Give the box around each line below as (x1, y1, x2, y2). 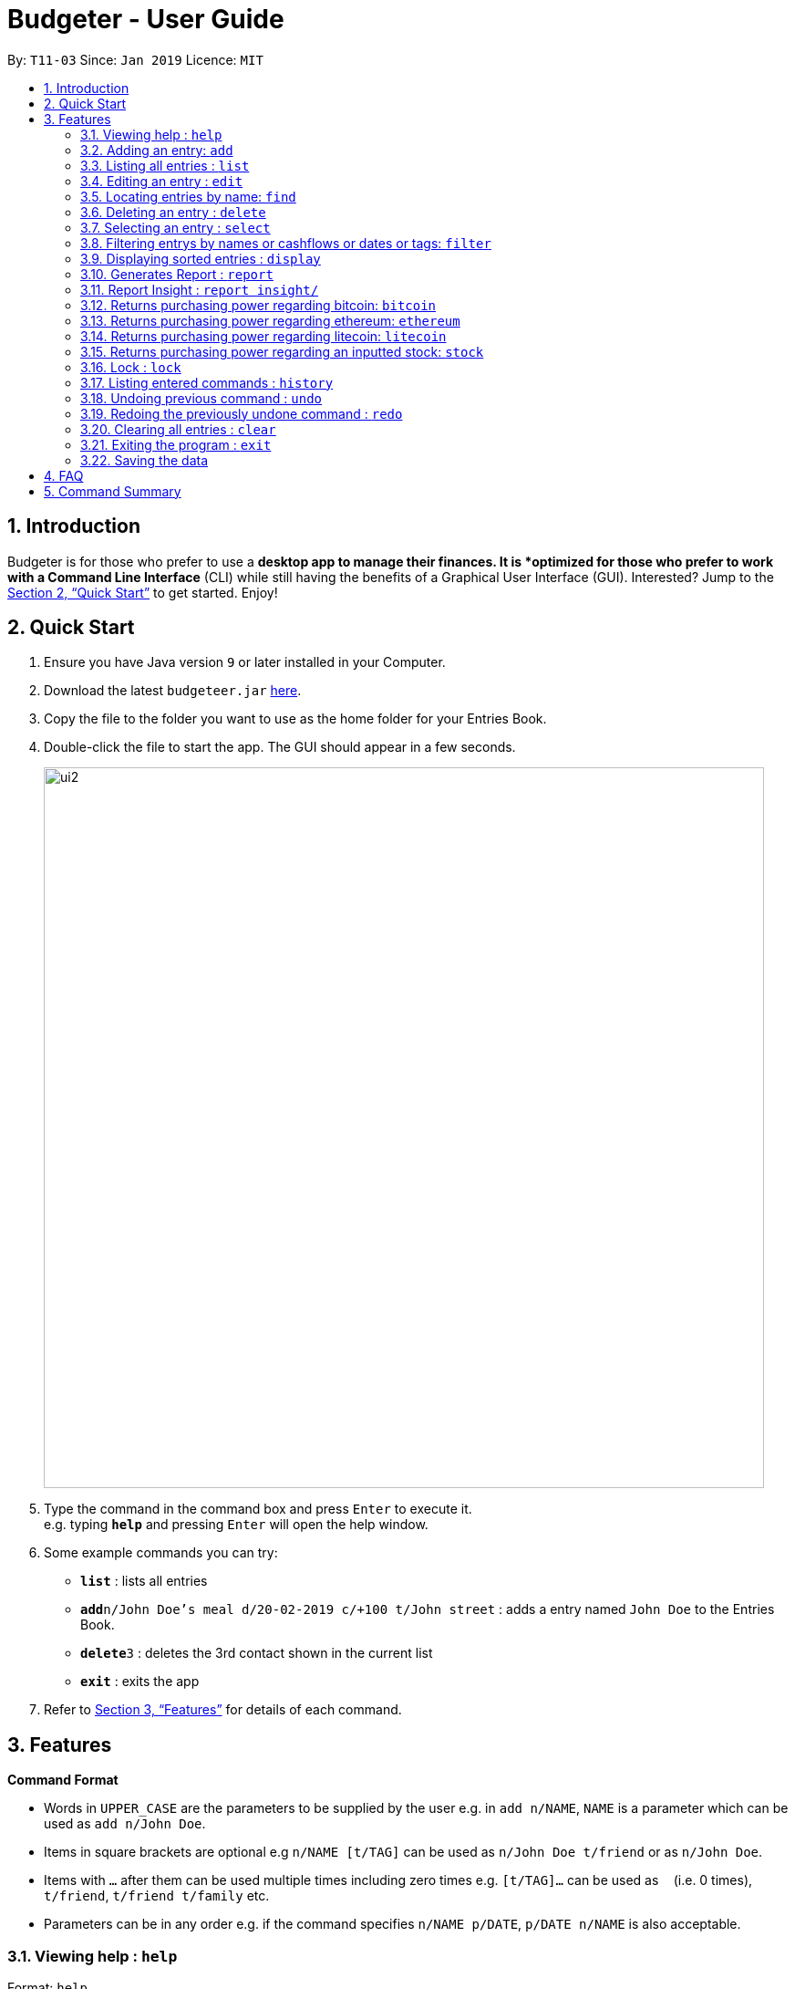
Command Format (7, 1772, 119, 1788)
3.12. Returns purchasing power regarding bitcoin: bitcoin (80, 297, 437, 313)
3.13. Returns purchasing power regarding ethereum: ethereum (80, 312, 460, 328)
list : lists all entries (80, 1573, 208, 1589)
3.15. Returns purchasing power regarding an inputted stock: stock (80, 343, 484, 359)
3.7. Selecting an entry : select (80, 219, 271, 235)
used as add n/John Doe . (44, 1816, 206, 1832)
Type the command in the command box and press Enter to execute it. (44, 1501, 472, 1517)
